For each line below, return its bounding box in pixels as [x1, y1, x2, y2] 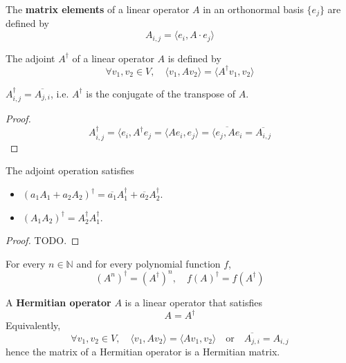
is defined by [167, 50, 221, 65]
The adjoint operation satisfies [6, 163, 134, 178]
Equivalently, [6, 318, 61, 332]
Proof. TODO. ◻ [6, 233, 80, 248]
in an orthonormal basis [203, 2, 304, 16]
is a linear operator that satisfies [125, 295, 262, 309]
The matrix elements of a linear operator [6, 2, 190, 16]
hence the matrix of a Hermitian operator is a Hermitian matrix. [6, 344, 280, 359]
